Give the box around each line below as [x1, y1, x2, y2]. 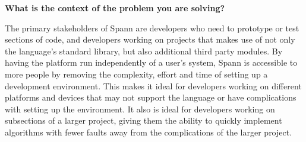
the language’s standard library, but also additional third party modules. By [5, 44, 283, 57]
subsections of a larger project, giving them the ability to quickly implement [5, 114, 282, 127]
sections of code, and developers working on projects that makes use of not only [5, 33, 295, 46]
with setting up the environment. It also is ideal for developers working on [5, 102, 275, 115]
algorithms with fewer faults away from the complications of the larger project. [5, 125, 292, 138]
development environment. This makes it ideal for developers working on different [5, 79, 302, 92]
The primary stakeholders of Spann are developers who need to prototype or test [5, 21, 299, 34]
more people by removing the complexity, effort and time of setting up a [5, 67, 268, 80]
